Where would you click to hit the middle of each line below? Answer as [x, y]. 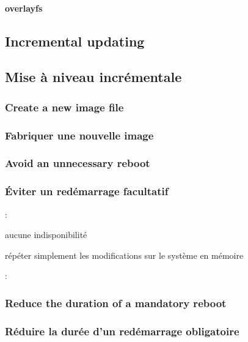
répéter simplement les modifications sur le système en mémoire [124, 255]
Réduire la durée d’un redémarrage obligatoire [122, 331]
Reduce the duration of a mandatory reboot [116, 303]
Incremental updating [75, 41]
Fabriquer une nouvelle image [79, 135]
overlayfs [24, 8]
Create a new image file [64, 107]
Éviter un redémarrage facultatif [87, 191]
